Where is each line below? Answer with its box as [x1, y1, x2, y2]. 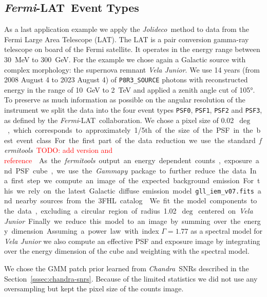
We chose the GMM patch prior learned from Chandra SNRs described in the [4, 263, 249, 274]
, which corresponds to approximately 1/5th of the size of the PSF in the [7, 125, 253, 135]
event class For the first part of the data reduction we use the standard [16, 134, 256, 145]
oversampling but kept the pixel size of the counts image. [4, 283, 184, 294]
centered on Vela [198, 205, 253, 216]
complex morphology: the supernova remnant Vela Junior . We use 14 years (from [4, 64, 260, 75]
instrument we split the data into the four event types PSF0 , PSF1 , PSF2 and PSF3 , [4, 104, 262, 115]
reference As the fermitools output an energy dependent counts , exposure [4, 155, 252, 166]
